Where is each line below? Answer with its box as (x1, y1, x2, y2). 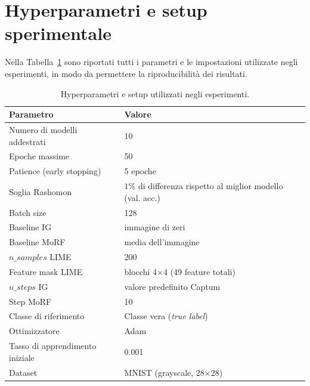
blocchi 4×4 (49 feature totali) (124, 265, 235, 277)
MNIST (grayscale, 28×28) (124, 366, 223, 378)
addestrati (9, 135, 46, 147)
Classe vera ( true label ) (124, 310, 208, 322)
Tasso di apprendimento (9, 339, 97, 352)
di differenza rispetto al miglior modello (138, 180, 283, 192)
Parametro (9, 108, 54, 121)
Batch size (9, 206, 46, 218)
